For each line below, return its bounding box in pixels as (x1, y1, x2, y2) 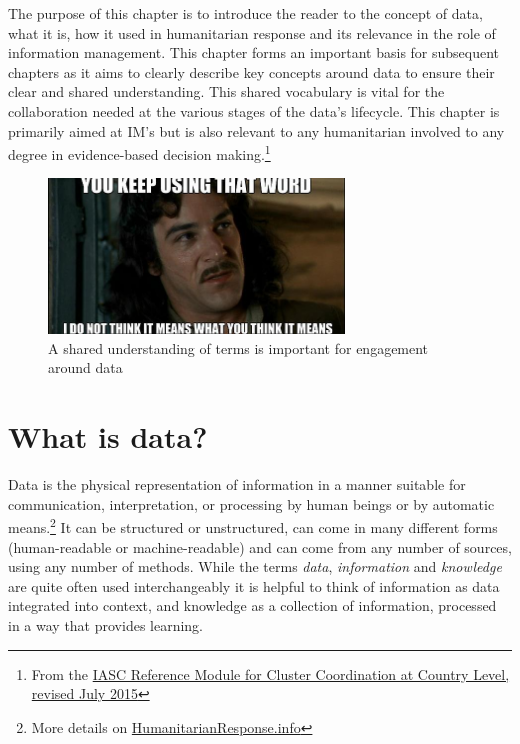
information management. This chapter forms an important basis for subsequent (8, 42, 500, 63)
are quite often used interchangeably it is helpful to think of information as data (8, 575, 500, 596)
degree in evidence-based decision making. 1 (8, 141, 271, 164)
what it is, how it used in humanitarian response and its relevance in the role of (8, 22, 496, 43)
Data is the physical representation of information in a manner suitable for (8, 474, 466, 495)
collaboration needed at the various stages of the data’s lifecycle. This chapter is (8, 100, 500, 121)
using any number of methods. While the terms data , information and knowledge (8, 556, 502, 577)
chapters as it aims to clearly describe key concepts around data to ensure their (8, 61, 495, 82)
